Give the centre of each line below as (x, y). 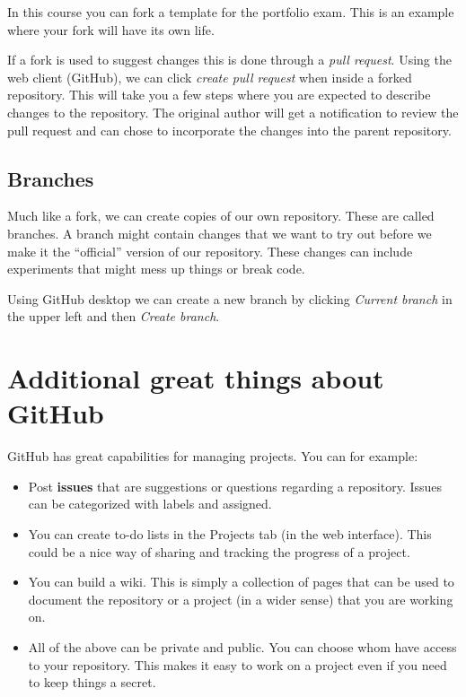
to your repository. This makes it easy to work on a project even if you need (237, 664)
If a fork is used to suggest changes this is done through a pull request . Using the (229, 60)
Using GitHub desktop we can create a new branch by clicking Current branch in (230, 298)
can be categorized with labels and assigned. (150, 504)
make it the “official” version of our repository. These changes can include (210, 251)
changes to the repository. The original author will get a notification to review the (233, 112)
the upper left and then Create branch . (114, 316)
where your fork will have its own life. (111, 29)
